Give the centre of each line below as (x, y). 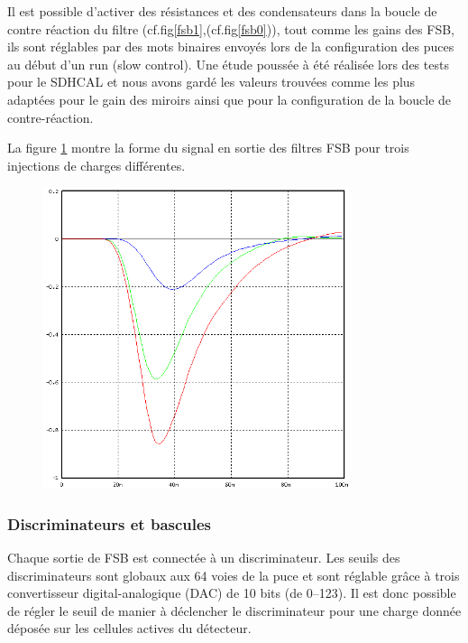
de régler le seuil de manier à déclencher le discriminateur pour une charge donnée (234, 610)
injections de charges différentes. (96, 165)
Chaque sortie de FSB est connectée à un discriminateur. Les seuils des (204, 558)
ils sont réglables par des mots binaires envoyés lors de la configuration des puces (231, 47)
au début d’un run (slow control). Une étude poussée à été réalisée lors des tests (228, 64)
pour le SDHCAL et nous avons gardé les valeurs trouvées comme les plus (211, 82)
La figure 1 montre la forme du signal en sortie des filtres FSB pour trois (208, 148)
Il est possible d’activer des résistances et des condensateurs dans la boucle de (222, 11)
